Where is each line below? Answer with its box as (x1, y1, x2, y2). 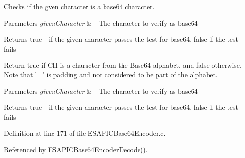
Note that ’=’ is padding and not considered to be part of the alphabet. (4, 69, 218, 79)
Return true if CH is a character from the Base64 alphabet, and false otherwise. (4, 60, 242, 70)
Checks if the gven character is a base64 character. (4, 1, 155, 11)
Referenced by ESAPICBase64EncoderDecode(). (4, 144, 148, 154)
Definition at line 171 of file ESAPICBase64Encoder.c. (4, 128, 166, 138)
